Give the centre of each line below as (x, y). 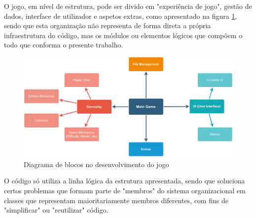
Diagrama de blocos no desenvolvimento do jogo (96, 164)
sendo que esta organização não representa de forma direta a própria (108, 25)
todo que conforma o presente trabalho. (64, 45)
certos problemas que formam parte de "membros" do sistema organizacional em (125, 191)
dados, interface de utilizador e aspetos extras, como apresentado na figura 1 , (121, 16)
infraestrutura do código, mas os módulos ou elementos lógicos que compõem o (123, 35)
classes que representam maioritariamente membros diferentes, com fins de (116, 200)
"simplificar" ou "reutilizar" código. (56, 210)
